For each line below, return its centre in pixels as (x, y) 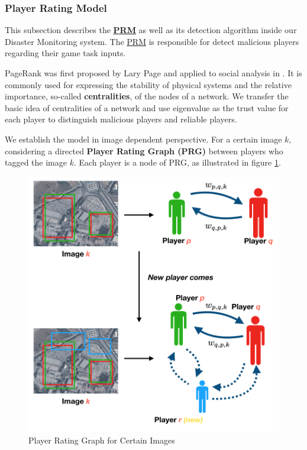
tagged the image (36, 162)
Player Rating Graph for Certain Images (102, 440)
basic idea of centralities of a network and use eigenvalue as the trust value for (147, 107)
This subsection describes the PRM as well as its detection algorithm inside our (151, 30)
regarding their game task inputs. (65, 53)
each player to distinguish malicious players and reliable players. (121, 119)
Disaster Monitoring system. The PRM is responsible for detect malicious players (152, 41)
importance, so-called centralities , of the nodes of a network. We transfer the (147, 96)
